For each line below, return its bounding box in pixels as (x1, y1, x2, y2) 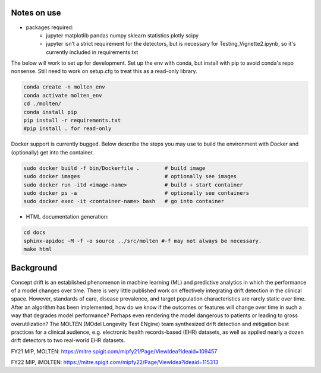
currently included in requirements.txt (46, 48, 139, 56)
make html (23, 246, 52, 252)
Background (11, 263, 58, 273)
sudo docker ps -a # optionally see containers (23, 189, 250, 196)
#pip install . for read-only (23, 125, 112, 132)
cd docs (23, 229, 46, 236)
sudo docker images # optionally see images (23, 173, 237, 180)
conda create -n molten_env (23, 84, 105, 90)
